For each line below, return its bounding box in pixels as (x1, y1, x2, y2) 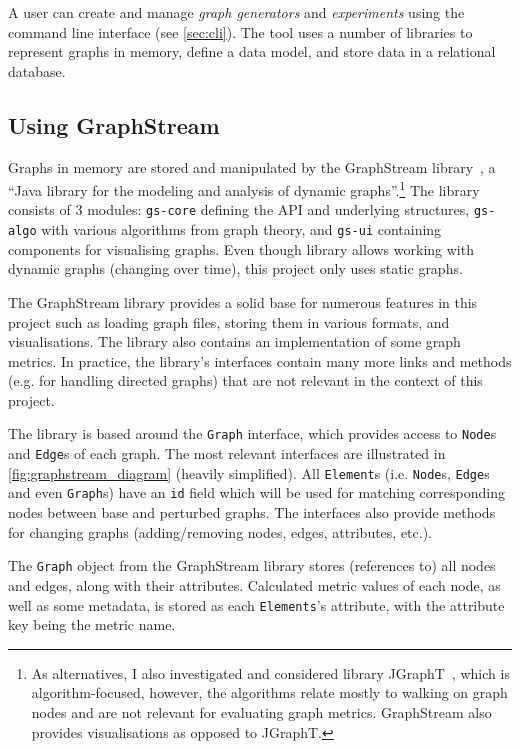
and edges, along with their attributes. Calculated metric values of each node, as (8, 574, 501, 595)
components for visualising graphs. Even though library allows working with (8, 238, 474, 259)
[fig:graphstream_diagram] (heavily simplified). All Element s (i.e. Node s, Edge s (8, 462, 490, 483)
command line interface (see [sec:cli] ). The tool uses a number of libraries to (8, 21, 473, 42)
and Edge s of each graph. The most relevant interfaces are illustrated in (8, 443, 446, 464)
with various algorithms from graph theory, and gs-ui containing (41, 219, 442, 240)
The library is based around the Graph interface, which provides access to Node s (8, 423, 497, 444)
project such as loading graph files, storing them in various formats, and (8, 311, 450, 332)
